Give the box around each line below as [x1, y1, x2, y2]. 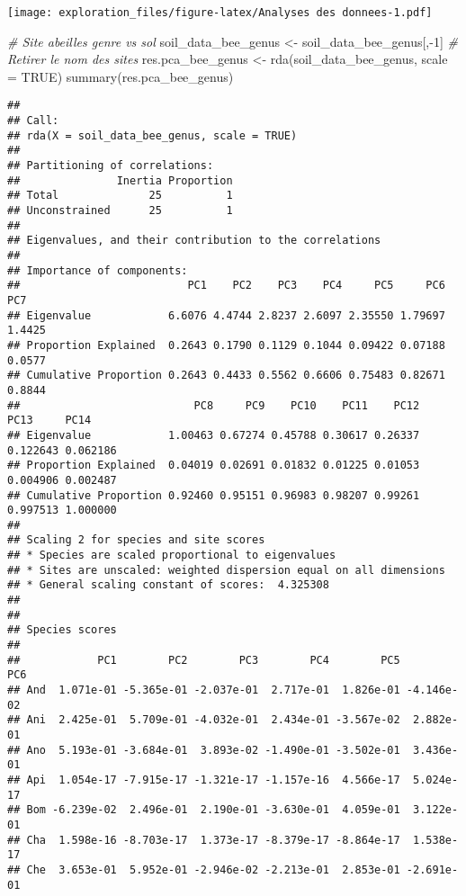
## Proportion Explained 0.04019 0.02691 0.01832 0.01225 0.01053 [7, 459, 420, 472]
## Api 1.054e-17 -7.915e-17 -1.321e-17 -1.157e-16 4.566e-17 [7, 773, 400, 786]
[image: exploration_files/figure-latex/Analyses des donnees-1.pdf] [7, 6, 433, 19]
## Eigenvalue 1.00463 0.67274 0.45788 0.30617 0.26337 [7, 428, 420, 442]
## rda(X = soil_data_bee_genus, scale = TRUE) [7, 129, 298, 142]
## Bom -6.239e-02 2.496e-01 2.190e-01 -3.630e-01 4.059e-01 [7, 803, 400, 817]
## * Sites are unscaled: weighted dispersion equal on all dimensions [7, 563, 445, 577]
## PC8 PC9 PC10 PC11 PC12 [7, 399, 420, 412]
